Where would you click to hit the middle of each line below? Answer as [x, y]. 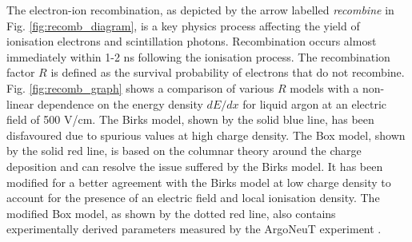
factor [21, 72]
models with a [324, 87]
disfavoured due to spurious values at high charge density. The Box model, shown [206, 135]
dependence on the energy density [120, 103]
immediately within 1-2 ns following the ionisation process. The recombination [198, 56]
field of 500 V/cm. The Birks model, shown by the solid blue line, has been [190, 119]
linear [20, 103]
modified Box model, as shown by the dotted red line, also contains [171, 213]
